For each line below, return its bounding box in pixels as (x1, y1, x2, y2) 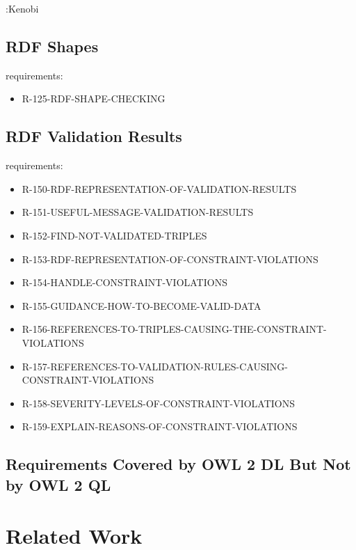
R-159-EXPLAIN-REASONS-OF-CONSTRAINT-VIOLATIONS (22, 419, 298, 434)
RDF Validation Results (6, 125, 182, 147)
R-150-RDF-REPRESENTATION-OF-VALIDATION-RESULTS (22, 181, 297, 196)
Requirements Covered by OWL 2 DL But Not (6, 453, 351, 475)
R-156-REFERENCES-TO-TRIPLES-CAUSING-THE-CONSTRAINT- (22, 322, 327, 336)
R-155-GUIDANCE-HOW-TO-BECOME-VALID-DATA (22, 298, 261, 313)
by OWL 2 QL (6, 473, 111, 495)
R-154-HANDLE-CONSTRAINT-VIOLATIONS (22, 275, 227, 290)
